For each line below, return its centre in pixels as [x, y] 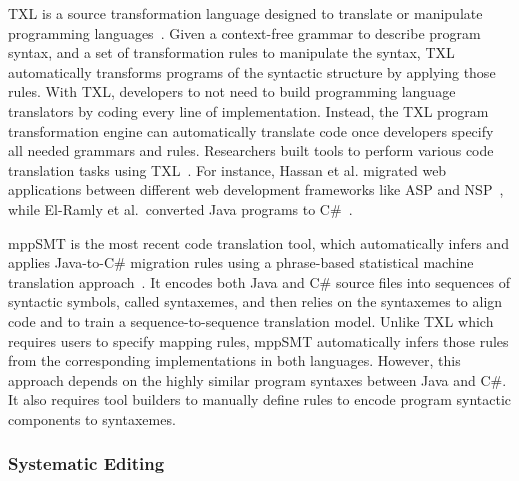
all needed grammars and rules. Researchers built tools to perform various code [251, 150]
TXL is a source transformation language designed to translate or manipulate [245, 13]
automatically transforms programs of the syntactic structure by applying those [252, 71]
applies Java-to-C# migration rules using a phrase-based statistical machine [241, 262]
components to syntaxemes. [92, 418]
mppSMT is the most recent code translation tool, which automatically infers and [258, 242]
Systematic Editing [86, 463]
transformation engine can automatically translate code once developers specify [251, 130]
